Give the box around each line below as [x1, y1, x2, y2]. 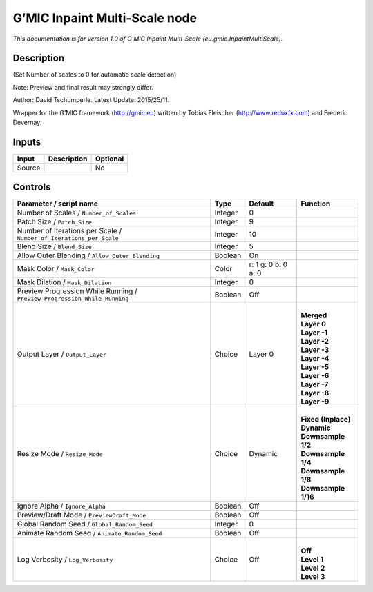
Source [17, 163, 41, 172]
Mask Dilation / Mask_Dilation [17, 277, 112, 287]
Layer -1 [300, 328, 328, 337]
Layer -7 [300, 379, 329, 389]
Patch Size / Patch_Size [17, 217, 93, 227]
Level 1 [300, 555, 324, 564]
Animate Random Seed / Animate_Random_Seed [17, 529, 162, 538]
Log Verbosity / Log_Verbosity [17, 555, 113, 564]
